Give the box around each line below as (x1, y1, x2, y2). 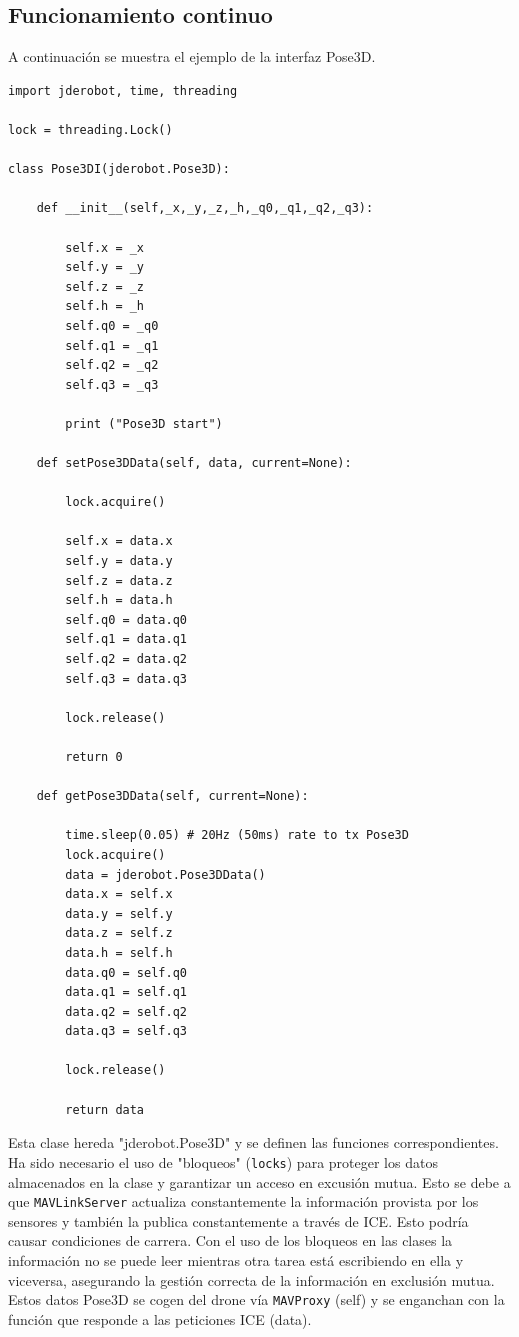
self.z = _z (65, 279, 145, 294)
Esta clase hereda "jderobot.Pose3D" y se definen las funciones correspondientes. (8, 1132, 499, 1153)
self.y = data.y (65, 554, 173, 569)
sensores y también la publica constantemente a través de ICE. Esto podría (8, 1210, 469, 1231)
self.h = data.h (65, 593, 173, 608)
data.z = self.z (65, 926, 173, 941)
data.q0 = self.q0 (65, 965, 187, 980)
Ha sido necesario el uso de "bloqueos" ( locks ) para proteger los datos (8, 1151, 438, 1172)
